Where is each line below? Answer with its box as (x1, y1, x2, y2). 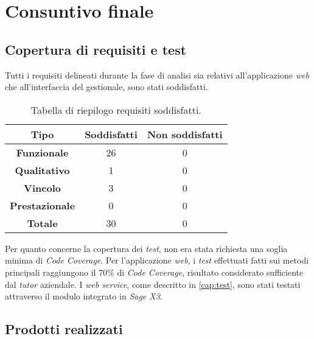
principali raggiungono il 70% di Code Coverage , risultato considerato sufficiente (5, 265, 304, 278)
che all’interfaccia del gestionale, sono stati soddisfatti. (5, 80, 208, 93)
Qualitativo (15, 163, 70, 177)
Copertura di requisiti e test (5, 40, 187, 58)
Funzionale (16, 145, 69, 159)
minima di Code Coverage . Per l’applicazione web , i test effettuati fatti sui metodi (5, 254, 309, 267)
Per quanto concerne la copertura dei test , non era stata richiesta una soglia (5, 242, 288, 254)
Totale (27, 215, 58, 230)
